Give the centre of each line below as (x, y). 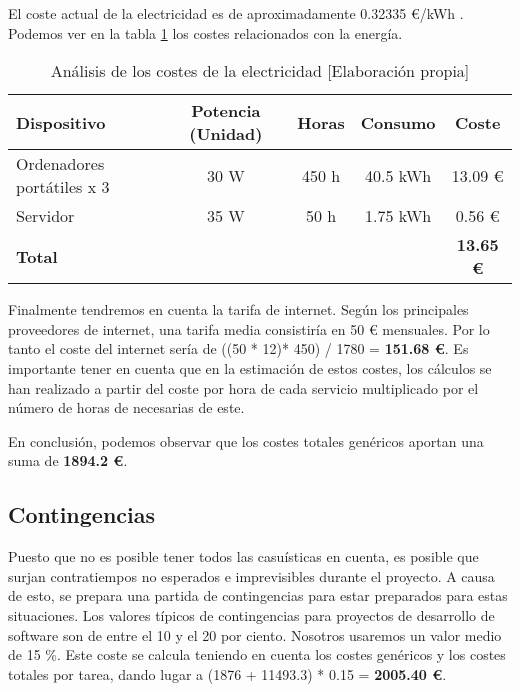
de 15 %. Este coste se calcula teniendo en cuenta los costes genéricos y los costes (257, 654)
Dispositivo (61, 122)
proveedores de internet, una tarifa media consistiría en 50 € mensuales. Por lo (249, 328)
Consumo (398, 122)
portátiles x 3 (63, 187)
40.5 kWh (398, 175)
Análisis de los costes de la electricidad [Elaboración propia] (260, 71)
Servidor (45, 216)
